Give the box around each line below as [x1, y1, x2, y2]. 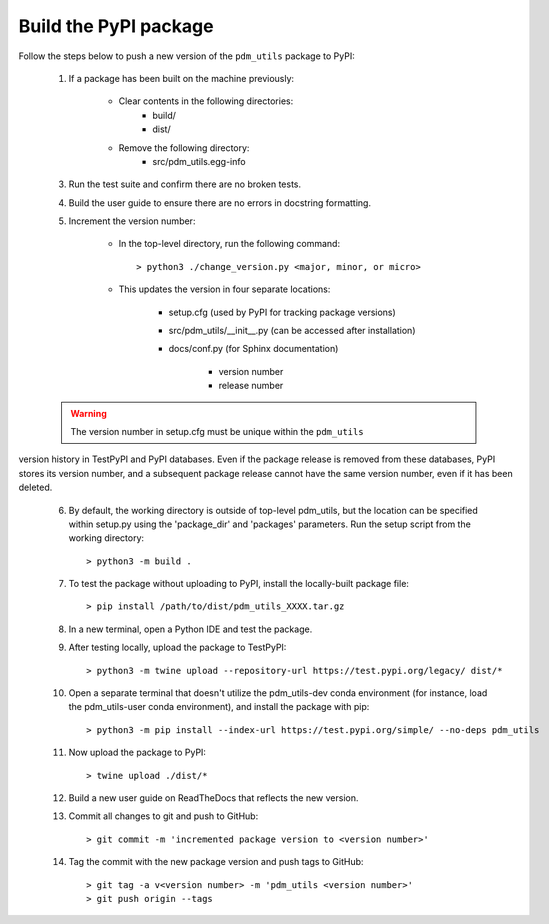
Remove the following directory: [118, 141, 250, 154]
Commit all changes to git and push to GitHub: [68, 810, 259, 822]
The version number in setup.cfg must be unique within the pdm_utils [70, 425, 364, 437]
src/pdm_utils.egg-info [152, 155, 246, 167]
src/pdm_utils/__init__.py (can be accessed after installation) [168, 325, 416, 337]
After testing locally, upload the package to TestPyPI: [68, 641, 287, 654]
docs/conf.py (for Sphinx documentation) [168, 343, 339, 355]
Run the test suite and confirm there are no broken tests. [68, 178, 302, 190]
